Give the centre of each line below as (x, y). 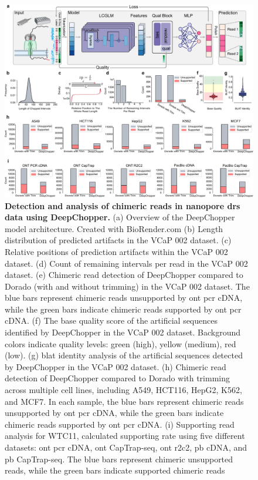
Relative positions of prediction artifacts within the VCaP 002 (116, 251)
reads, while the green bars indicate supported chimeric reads (115, 470)
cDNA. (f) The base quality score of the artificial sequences (111, 320)
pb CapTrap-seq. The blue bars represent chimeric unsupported (119, 459)
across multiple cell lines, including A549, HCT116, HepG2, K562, (123, 390)
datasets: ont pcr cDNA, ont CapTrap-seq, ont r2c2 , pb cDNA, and (126, 447)
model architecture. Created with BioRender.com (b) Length (114, 228)
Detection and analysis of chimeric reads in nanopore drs (123, 205)
